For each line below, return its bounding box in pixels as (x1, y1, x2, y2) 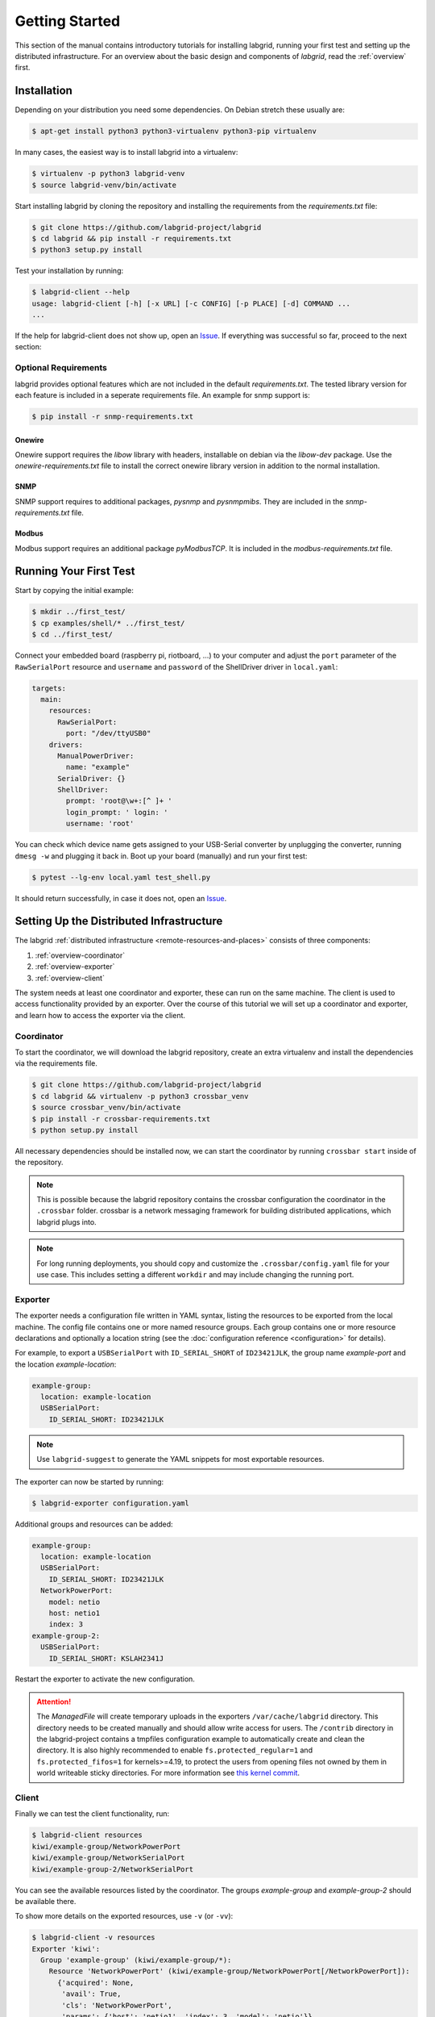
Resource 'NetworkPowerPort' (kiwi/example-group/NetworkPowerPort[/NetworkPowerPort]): (48, 1967, 410, 1976)
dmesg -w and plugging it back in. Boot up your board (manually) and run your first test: (14, 851, 308, 861)
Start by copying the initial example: (14, 586, 135, 595)
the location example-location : (14, 1359, 117, 1369)
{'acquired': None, (57, 1977, 135, 1987)
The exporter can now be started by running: (14, 1476, 164, 1486)
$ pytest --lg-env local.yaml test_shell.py (31, 872, 211, 882)
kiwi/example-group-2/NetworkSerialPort (31, 1865, 193, 1873)
